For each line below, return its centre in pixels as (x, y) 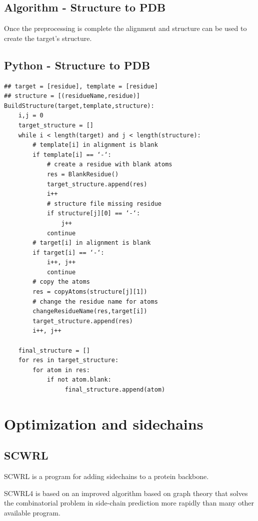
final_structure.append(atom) (115, 390)
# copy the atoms (61, 282)
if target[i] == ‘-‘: (68, 253)
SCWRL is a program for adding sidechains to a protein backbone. (106, 476)
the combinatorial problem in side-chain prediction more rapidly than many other (129, 503)
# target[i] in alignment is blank (92, 243)
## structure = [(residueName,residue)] (72, 96)
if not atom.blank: (79, 380)
